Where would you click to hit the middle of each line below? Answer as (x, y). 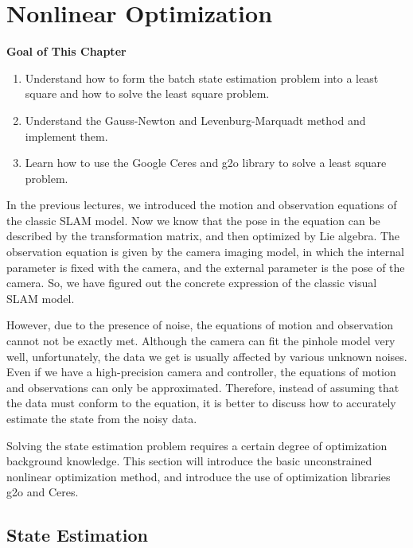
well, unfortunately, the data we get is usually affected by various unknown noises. (207, 356)
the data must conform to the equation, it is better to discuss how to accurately (201, 403)
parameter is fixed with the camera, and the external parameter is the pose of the (206, 267)
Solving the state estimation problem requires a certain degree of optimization (197, 445)
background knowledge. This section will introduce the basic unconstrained (189, 461)
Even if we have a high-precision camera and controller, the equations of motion (201, 372)
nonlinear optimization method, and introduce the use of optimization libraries (199, 476)
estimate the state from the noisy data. (102, 418)
